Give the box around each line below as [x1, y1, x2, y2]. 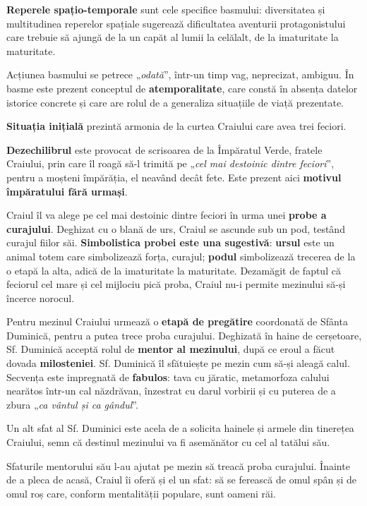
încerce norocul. [6, 290, 75, 305]
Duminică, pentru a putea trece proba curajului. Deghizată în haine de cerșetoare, [6, 327, 362, 342]
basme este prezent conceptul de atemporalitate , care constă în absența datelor [6, 80, 358, 95]
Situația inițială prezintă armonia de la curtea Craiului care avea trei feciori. [6, 119, 347, 133]
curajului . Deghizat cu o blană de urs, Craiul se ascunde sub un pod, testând [6, 221, 345, 236]
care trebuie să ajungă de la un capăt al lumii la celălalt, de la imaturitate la [6, 30, 339, 44]
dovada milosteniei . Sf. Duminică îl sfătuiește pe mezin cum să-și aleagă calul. [6, 356, 350, 371]
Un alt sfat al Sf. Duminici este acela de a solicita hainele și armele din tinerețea [6, 421, 354, 435]
